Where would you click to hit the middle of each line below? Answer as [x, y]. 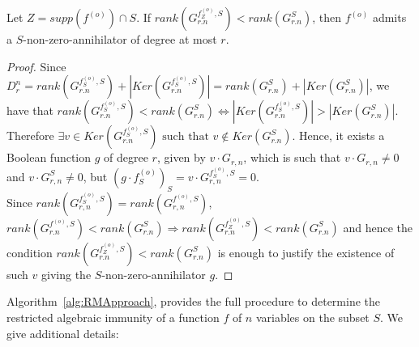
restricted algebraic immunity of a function [113, 317]
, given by [181, 157]
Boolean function [49, 157]
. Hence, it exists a [338, 135]
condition [30, 252]
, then [327, 17]
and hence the [378, 227]
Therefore [30, 135]
